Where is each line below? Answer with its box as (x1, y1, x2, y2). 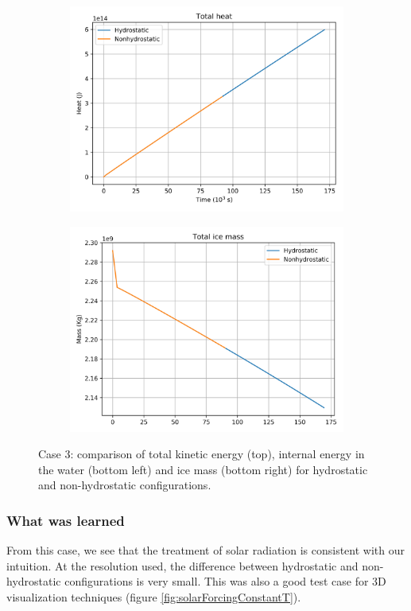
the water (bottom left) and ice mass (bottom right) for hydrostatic (38, 461, 368, 477)
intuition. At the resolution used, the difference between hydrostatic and (6, 557, 359, 574)
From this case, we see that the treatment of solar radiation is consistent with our (6, 542, 405, 558)
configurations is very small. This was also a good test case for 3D (64, 573, 386, 590)
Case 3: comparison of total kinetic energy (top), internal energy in (38, 446, 365, 462)
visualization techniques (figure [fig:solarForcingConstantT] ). (6, 588, 301, 605)
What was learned (6, 510, 125, 530)
